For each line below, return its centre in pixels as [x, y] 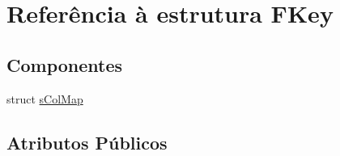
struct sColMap [45, 98]
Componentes [65, 64]
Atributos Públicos [87, 142]
